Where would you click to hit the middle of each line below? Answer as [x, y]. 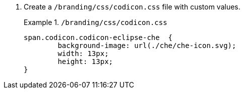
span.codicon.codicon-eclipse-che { [98, 37]
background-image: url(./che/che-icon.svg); [147, 45]
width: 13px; [83, 53]
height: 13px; [85, 61]
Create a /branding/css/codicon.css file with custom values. [132, 7]
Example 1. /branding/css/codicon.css [96, 22]
